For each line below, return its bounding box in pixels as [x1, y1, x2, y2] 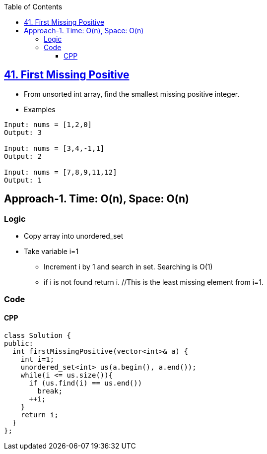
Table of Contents [4, 2, 63, 11]
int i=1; [20, 355, 55, 363]
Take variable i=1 [24, 247, 79, 256]
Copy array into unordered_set [24, 232, 124, 241]
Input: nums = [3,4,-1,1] [4, 144, 105, 152]
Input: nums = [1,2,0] [4, 120, 92, 129]
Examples [24, 105, 56, 114]
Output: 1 [4, 176, 42, 184]
